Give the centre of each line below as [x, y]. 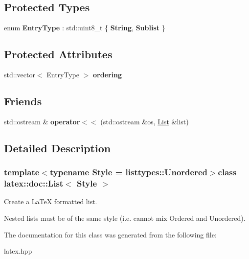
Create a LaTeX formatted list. [51, 201]
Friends [23, 101]
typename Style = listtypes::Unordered [128, 172]
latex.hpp [18, 251]
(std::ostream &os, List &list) [145, 121]
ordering [107, 74]
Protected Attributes [58, 54]
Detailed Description [57, 148]
